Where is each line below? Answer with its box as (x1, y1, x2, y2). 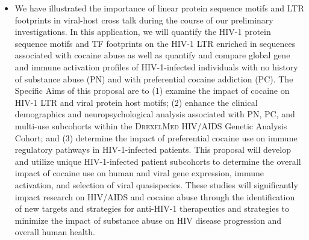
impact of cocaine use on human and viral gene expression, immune (14, 167, 264, 179)
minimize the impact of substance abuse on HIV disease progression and (14, 214, 282, 226)
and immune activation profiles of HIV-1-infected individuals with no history (14, 60, 298, 73)
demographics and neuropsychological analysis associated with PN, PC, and (14, 108, 295, 120)
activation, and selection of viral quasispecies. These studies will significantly (14, 178, 298, 191)
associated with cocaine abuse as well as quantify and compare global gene (14, 49, 290, 61)
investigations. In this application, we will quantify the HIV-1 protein (14, 25, 271, 38)
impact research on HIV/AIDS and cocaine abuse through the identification (14, 190, 295, 203)
